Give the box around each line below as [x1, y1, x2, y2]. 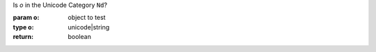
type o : [13, 23, 34, 31]
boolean [68, 33, 92, 41]
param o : [13, 14, 40, 22]
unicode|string [68, 23, 110, 31]
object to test [68, 14, 106, 22]
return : [13, 33, 34, 41]
